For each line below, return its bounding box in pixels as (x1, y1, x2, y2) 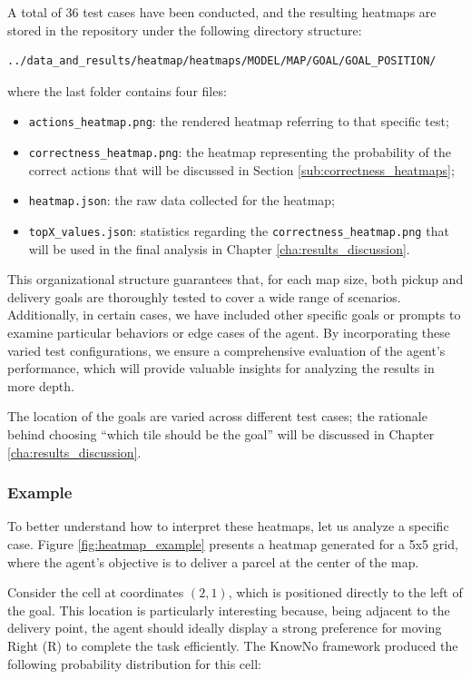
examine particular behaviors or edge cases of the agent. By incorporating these (7, 322, 450, 341)
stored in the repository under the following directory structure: (7, 20, 362, 39)
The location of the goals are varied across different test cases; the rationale (7, 407, 427, 426)
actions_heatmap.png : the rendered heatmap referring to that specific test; (28, 112, 449, 131)
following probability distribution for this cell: (7, 654, 261, 673)
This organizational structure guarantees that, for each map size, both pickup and (7, 270, 464, 289)
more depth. (7, 376, 74, 395)
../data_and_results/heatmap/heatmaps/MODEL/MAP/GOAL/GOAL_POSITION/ (7, 54, 437, 68)
